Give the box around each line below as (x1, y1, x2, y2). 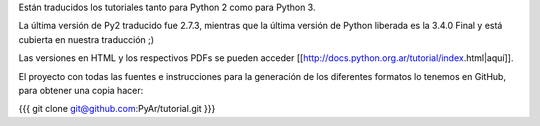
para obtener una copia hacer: (18, 84, 144, 96)
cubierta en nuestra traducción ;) (18, 33, 155, 45)
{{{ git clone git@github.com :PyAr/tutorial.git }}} (18, 103, 216, 115)
